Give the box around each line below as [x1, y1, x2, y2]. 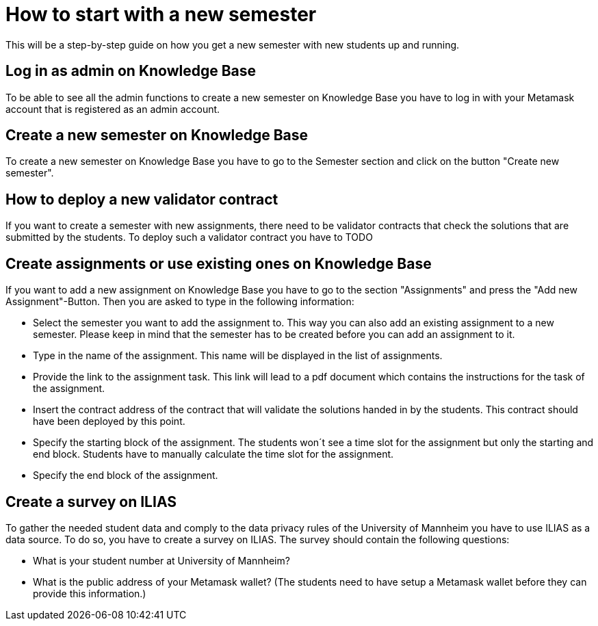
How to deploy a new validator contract [5, 190, 278, 208]
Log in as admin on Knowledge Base [5, 62, 257, 80]
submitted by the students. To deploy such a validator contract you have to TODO [5, 231, 373, 244]
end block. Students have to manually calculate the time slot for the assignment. [33, 448, 394, 460]
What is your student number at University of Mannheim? [33, 554, 290, 566]
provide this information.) [33, 587, 146, 599]
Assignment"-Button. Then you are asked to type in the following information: [5, 296, 354, 308]
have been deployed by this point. [33, 415, 185, 428]
